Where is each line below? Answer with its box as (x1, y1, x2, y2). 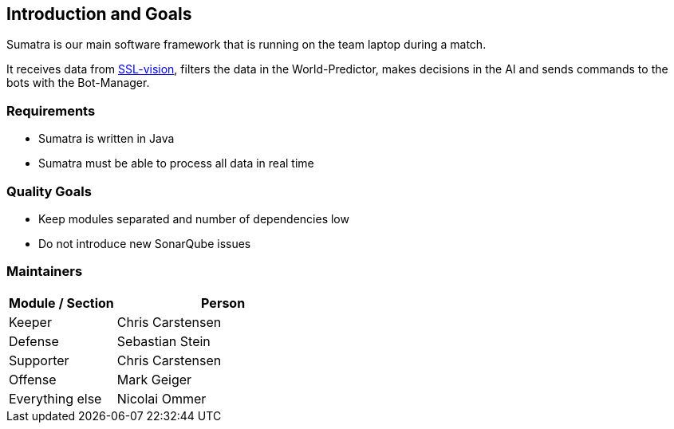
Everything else (9, 390, 102, 407)
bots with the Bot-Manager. (6, 76, 150, 90)
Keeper (9, 313, 52, 330)
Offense (9, 371, 57, 388)
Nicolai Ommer (116, 390, 207, 407)
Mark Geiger (116, 371, 192, 388)
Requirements (6, 102, 96, 119)
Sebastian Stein (116, 333, 211, 349)
